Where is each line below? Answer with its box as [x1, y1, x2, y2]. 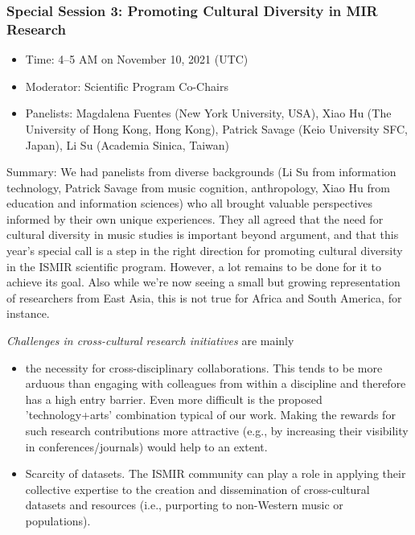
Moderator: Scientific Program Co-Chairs [25, 77, 228, 94]
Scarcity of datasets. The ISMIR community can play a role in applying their [25, 465, 406, 482]
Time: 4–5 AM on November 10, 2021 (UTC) [25, 51, 249, 68]
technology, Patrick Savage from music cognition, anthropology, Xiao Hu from [6, 179, 390, 195]
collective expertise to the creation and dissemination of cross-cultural [25, 480, 370, 497]
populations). [25, 512, 91, 529]
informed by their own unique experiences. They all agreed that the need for [6, 210, 384, 227]
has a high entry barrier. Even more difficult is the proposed [25, 390, 323, 407]
